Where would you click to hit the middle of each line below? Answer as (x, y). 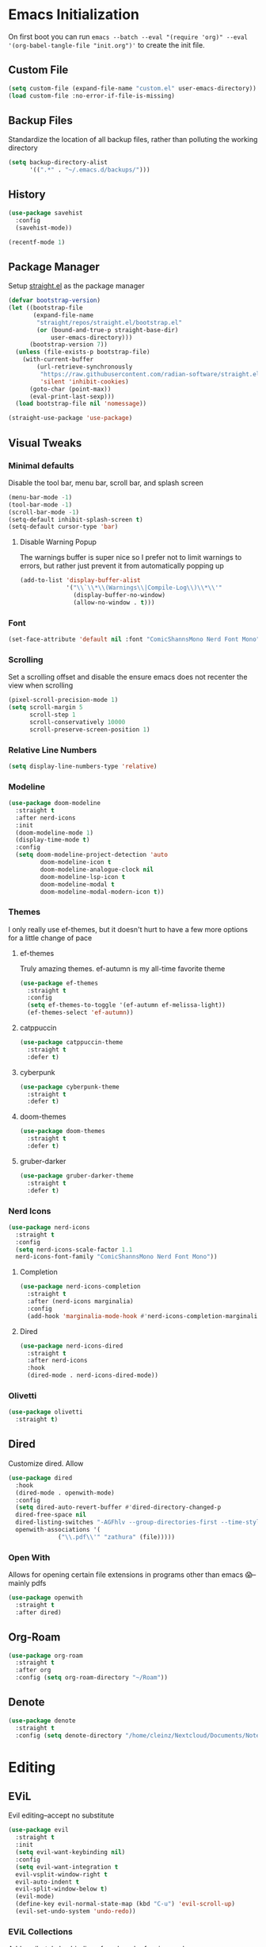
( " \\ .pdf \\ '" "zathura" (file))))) (117, 1537)
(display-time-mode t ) (53, 840)
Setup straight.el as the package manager (76, 286)
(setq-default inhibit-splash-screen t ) (76, 519)
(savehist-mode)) (44, 228)
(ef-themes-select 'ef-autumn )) (80, 1013)
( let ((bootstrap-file (46, 308)
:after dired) (38, 1612)
